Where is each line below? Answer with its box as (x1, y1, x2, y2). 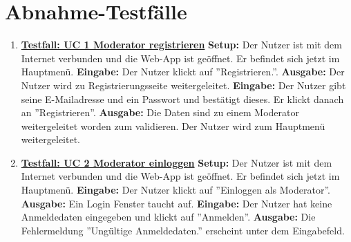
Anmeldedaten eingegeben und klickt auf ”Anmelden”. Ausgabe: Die (21, 210, 316, 224)
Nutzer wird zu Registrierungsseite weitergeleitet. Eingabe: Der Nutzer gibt (21, 77, 346, 92)
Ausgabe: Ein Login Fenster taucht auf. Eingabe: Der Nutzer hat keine (21, 196, 332, 210)
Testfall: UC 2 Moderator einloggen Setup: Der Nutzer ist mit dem (21, 155, 332, 169)
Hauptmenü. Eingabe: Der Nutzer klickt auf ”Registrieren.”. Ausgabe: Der (21, 64, 345, 79)
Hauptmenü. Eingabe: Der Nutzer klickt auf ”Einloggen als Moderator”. (21, 183, 330, 197)
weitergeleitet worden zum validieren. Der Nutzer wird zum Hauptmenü (21, 118, 325, 133)
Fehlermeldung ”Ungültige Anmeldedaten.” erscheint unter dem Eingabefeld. (21, 223, 345, 237)
